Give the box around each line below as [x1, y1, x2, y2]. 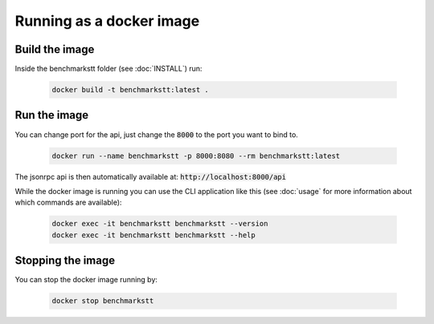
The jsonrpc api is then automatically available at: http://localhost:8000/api [14, 172, 287, 181]
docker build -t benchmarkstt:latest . [51, 85, 209, 95]
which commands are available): [14, 197, 122, 208]
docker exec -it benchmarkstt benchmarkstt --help [51, 230, 256, 240]
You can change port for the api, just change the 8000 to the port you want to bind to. [14, 129, 299, 140]
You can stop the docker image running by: [14, 275, 158, 285]
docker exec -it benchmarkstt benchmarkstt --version [51, 219, 268, 229]
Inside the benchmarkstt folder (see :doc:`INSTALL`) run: [14, 64, 203, 74]
